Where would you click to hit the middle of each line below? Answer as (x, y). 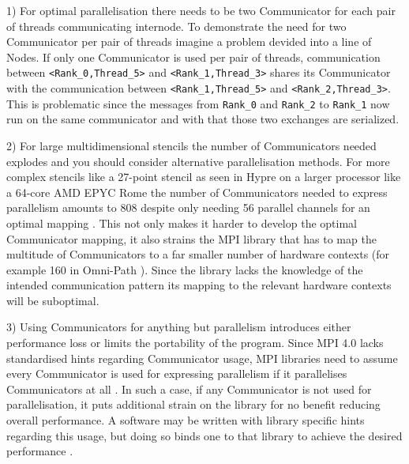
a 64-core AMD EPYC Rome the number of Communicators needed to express (197, 192)
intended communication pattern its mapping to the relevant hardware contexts (199, 285)
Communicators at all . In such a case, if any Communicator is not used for (189, 389)
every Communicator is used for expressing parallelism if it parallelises (177, 373)
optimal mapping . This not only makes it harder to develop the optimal (182, 223)
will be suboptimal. (53, 300)
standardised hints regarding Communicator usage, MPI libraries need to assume (202, 358)
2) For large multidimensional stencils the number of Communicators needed (191, 145)
